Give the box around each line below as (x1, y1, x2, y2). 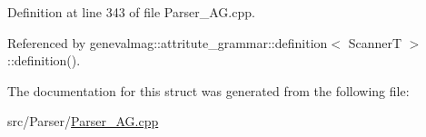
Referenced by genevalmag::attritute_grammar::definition (7, 33, 328, 52)
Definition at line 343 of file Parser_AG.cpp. (7, 3, 255, 21)
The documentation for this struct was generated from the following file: (7, 81, 410, 100)
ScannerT (348, 33, 402, 52)
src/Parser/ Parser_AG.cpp (7, 112, 159, 131)
